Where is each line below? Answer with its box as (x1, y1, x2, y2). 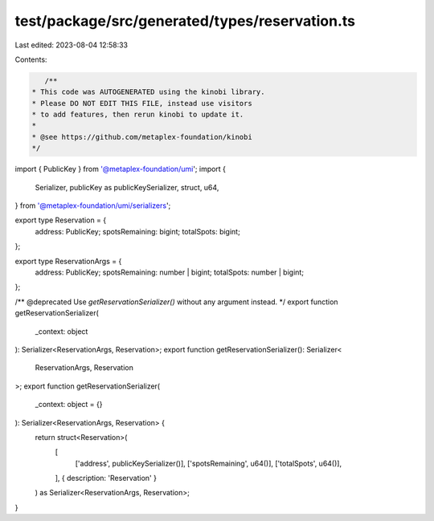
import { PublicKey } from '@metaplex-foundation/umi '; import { (14, 165, 227, 174)
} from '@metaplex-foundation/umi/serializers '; (14, 201, 171, 210)
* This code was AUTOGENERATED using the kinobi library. (31, 88, 265, 96)
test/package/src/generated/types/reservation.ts (14, 12, 356, 30)
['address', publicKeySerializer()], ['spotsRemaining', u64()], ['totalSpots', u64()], (75, 458, 342, 468)
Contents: (14, 55, 47, 64)
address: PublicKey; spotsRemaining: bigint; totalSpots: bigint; (35, 226, 240, 236)
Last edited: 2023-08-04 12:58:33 (14, 40, 129, 50)
